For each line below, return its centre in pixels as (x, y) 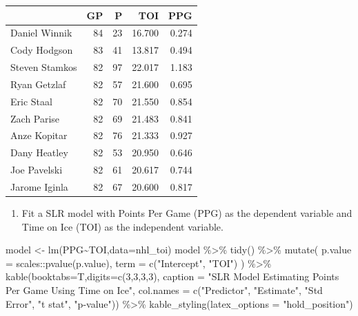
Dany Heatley (39, 152)
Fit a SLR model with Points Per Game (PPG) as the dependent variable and (187, 213)
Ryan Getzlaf (38, 84)
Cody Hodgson (42, 50)
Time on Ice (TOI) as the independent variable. (122, 226)
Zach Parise (35, 118)
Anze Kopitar (39, 135)
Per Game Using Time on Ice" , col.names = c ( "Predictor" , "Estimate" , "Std (164, 290)
